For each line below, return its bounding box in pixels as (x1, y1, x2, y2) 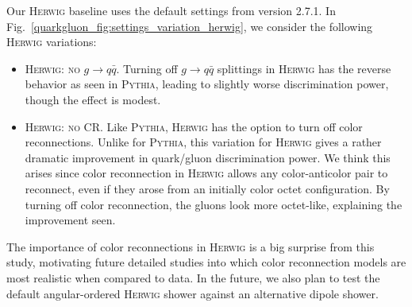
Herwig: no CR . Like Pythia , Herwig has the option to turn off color (25, 118, 363, 134)
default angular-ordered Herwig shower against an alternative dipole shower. (6, 285, 379, 301)
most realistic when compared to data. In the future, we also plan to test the (6, 269, 380, 286)
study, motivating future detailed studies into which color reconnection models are (6, 254, 406, 270)
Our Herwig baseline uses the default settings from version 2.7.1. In (6, 2, 336, 18)
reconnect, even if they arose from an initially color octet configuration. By (25, 180, 390, 196)
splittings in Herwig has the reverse (217, 60, 391, 76)
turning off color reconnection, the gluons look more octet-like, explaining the (25, 196, 402, 212)
